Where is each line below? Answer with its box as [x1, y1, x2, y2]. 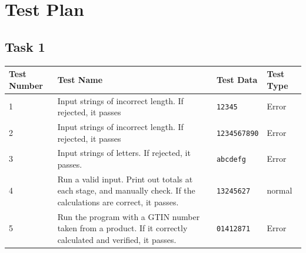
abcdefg [216, 155, 247, 164]
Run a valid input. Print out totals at [57, 172, 193, 185]
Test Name [57, 73, 103, 85]
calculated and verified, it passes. [57, 234, 177, 246]
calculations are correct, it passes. [57, 196, 179, 208]
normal [267, 184, 292, 197]
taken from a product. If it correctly [57, 222, 188, 234]
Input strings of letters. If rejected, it [57, 147, 191, 159]
